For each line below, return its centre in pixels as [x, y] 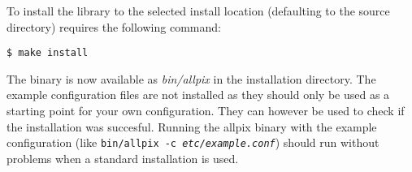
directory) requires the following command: [114, 26]
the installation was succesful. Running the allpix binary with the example [192, 126]
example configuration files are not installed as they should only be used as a [198, 95]
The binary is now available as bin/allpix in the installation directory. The [191, 78]
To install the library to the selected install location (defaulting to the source [198, 11]
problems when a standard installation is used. [123, 158]
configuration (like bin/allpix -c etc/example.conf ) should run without [193, 142]
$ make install [48, 53]
